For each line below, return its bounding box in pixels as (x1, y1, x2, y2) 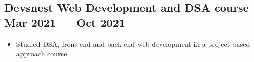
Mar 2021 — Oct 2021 (4, 14, 125, 30)
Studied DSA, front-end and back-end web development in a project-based (16, 38, 250, 49)
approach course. (16, 48, 69, 59)
